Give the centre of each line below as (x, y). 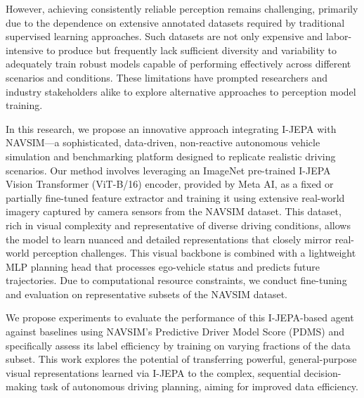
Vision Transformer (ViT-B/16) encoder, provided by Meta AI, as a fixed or (170, 184)
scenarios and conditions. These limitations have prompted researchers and (167, 77)
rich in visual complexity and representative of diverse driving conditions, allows (178, 225)
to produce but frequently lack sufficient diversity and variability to (191, 50)
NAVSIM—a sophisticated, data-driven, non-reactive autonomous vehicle (163, 142)
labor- (339, 36)
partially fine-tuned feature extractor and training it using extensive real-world (175, 197)
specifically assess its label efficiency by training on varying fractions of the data (178, 345)
